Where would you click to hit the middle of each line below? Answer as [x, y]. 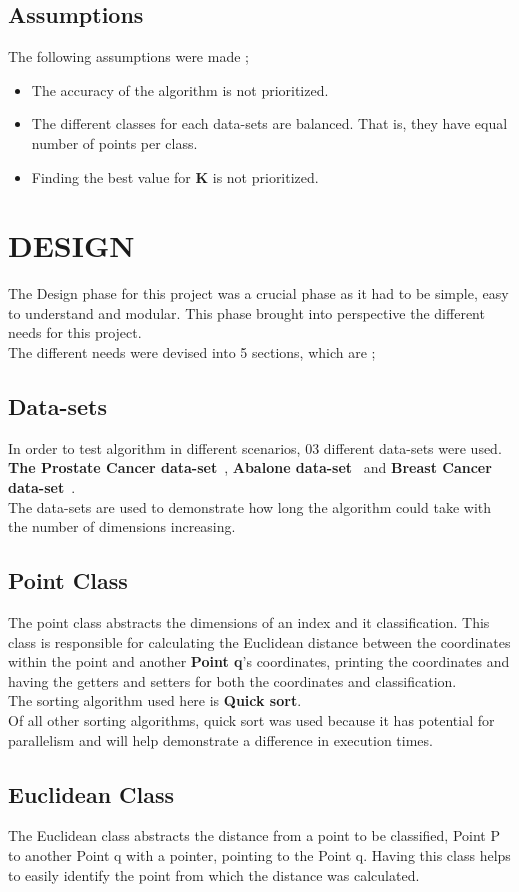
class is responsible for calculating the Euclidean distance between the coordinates [259, 641]
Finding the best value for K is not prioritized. [175, 176]
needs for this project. [75, 332]
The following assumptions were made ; [128, 56]
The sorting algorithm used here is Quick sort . [155, 700]
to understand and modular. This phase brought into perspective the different [246, 312]
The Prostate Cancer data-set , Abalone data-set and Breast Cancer [250, 467]
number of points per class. [114, 142]
